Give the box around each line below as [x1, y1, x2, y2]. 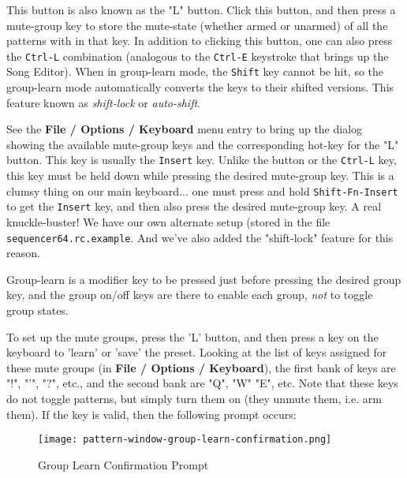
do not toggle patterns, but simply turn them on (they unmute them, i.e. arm [6, 390, 382, 407]
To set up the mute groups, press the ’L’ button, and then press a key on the [6, 328, 379, 345]
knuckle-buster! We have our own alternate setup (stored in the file [6, 214, 330, 230]
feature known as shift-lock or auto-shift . [6, 94, 201, 110]
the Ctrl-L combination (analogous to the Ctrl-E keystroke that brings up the [6, 47, 389, 64]
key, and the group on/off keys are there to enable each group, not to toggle [6, 286, 373, 303]
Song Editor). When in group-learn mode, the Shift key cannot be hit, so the [6, 63, 384, 80]
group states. [6, 302, 69, 319]
